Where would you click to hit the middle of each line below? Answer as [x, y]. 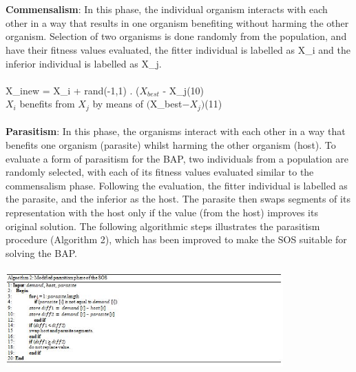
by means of [118, 104]
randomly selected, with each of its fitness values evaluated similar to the [160, 172]
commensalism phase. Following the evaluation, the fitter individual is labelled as [177, 185]
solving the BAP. [41, 252]
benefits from [47, 104]
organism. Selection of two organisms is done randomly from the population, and [176, 36]
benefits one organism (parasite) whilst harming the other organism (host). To [171, 144]
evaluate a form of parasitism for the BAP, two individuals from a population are [177, 158]
